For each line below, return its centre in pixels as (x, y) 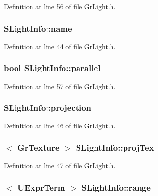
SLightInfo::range (116, 187)
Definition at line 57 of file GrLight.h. (60, 86)
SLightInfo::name (38, 28)
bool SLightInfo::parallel (52, 68)
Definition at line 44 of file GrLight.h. (60, 46)
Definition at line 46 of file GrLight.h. (60, 126)
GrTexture (38, 147)
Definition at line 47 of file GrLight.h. (60, 166)
